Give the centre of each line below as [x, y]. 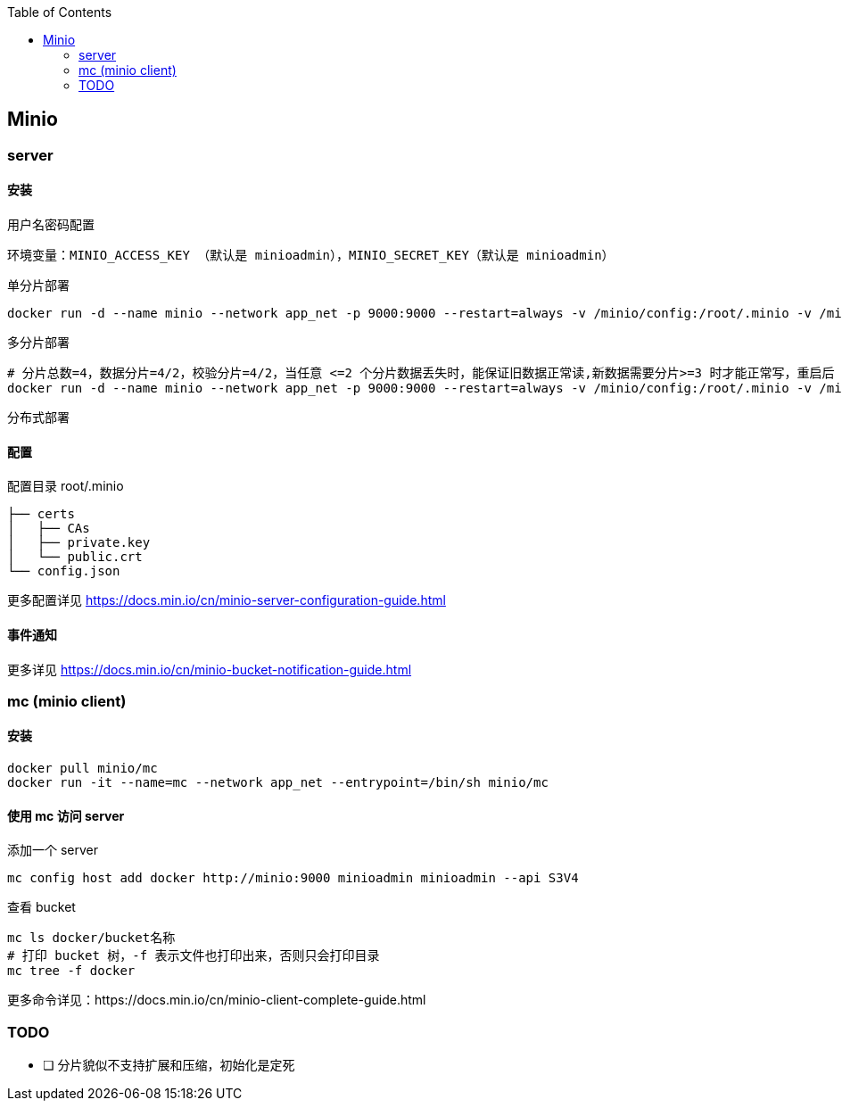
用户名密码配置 [51, 225]
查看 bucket [41, 907]
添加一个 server [53, 850]
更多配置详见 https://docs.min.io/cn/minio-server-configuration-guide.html [227, 600]
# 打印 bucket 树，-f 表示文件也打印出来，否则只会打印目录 [194, 956]
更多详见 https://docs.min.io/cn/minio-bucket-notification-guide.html [210, 669]
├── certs [41, 514]
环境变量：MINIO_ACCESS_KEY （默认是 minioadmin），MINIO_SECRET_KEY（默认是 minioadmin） [311, 256]
